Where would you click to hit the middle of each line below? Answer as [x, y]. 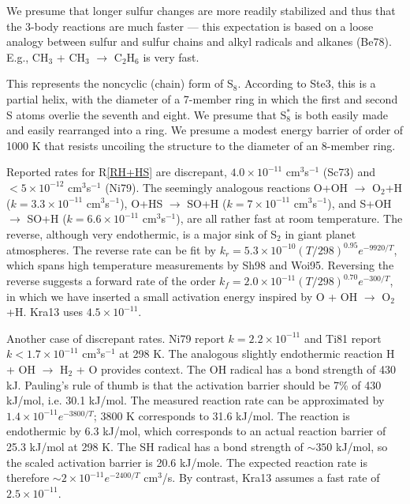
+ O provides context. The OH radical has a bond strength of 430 [236, 369]
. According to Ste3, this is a [307, 83]
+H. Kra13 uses [45, 312]
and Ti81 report [343, 338]
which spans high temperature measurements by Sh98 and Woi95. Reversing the [200, 265]
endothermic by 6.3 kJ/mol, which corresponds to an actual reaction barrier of [196, 431]
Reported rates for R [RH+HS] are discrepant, [117, 172]
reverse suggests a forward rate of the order [111, 280]
